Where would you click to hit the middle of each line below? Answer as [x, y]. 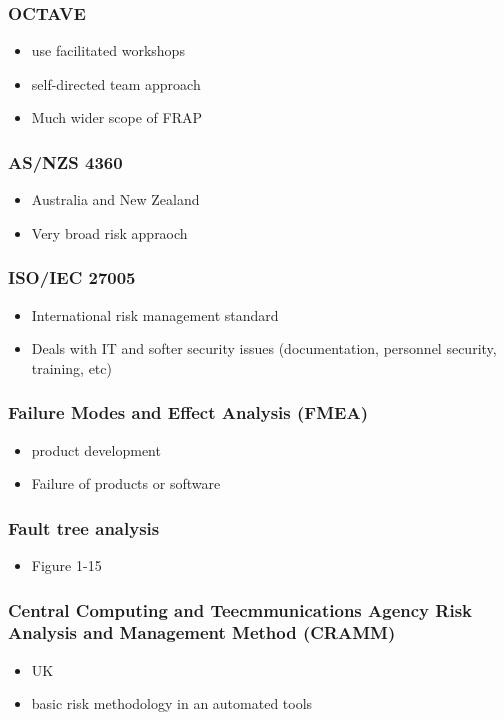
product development [96, 449]
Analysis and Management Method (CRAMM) [202, 632]
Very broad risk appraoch [109, 232]
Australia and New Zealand [115, 199]
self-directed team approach [116, 83]
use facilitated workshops [108, 50]
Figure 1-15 [66, 565]
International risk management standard [155, 314]
